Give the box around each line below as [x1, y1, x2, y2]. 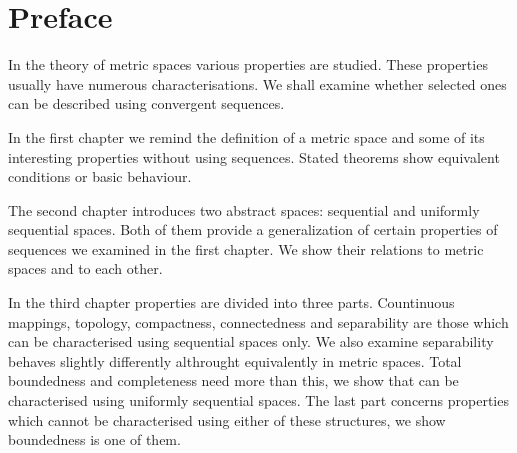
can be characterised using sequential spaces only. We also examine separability [8, 331, 494, 352]
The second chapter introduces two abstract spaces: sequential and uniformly [8, 199, 480, 220]
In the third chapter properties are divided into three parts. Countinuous [8, 292, 455, 313]
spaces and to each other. [8, 258, 163, 279]
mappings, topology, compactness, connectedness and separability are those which [8, 311, 509, 332]
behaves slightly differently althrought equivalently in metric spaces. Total [8, 350, 462, 371]
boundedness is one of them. [8, 429, 181, 450]
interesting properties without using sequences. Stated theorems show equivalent [8, 146, 500, 167]
